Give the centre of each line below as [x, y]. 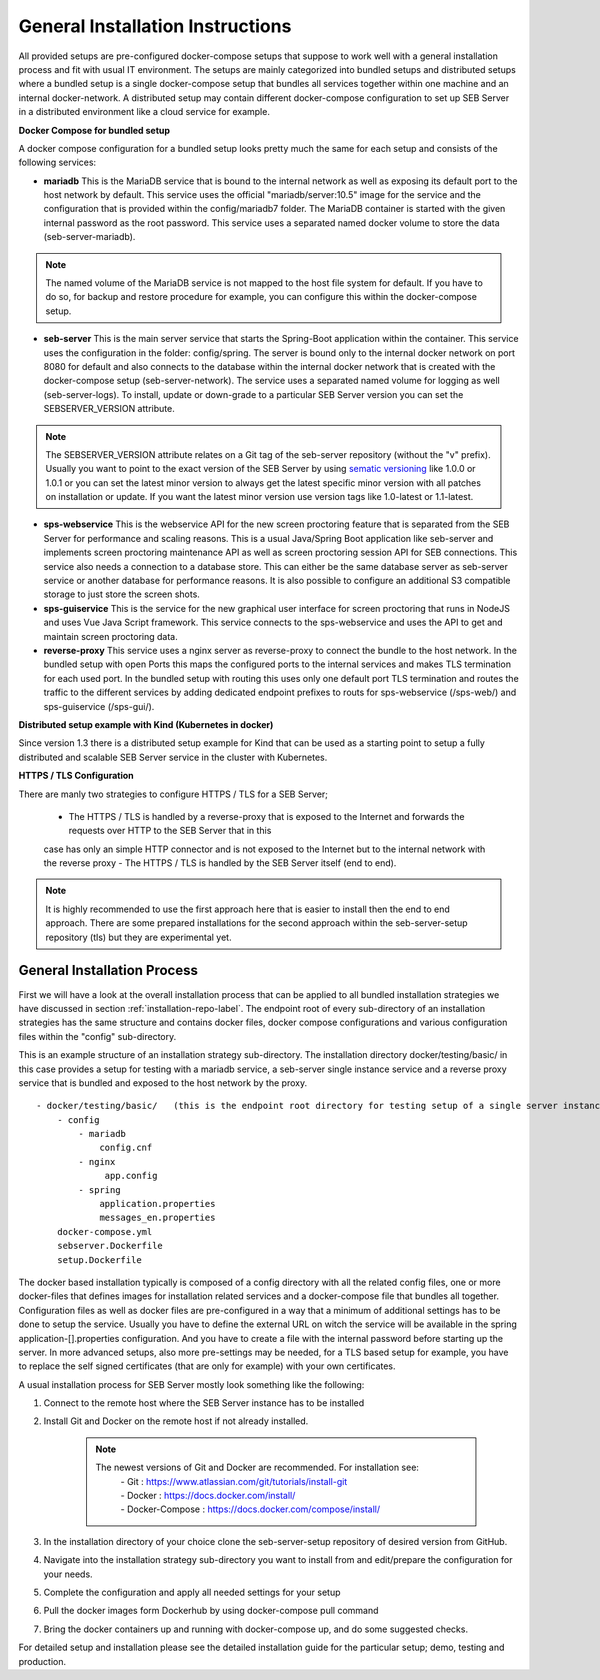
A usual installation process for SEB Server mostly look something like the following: [191, 1384]
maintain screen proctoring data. [111, 636]
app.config [131, 1176]
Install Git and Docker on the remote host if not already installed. [176, 1421]
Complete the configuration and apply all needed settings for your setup [192, 1592]
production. [42, 1661]
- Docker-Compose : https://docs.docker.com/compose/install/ [250, 1509]
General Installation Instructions [155, 26]
